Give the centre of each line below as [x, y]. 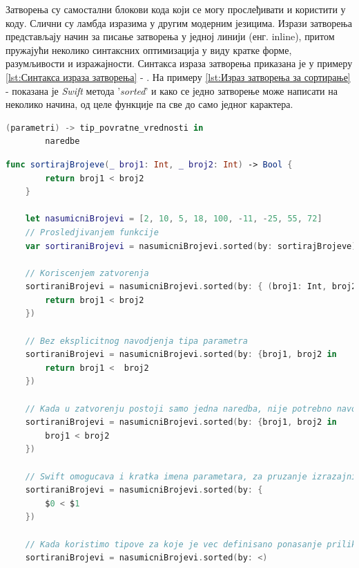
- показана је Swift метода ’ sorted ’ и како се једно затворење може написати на [172, 90]
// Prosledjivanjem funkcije [92, 232]
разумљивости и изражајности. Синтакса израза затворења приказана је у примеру [179, 63]
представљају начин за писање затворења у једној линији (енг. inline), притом [170, 36]
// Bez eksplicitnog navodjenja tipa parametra [136, 341]
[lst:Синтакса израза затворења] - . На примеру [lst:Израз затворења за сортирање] [178, 76]
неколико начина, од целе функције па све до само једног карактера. [149, 104]
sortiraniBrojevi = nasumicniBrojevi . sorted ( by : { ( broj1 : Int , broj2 [191, 287]
